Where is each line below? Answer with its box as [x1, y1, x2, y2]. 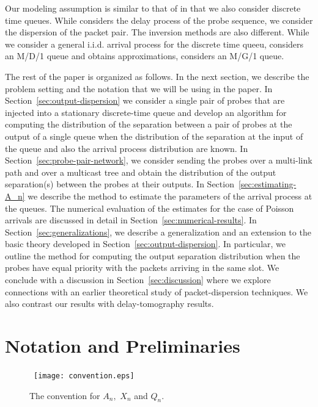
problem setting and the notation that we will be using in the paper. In [5, 82, 273, 95]
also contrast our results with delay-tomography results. [5, 297, 214, 310]
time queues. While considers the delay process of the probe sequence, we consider [5, 13, 313, 26]
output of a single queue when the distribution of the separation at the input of [5, 129, 303, 142]
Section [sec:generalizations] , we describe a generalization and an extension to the [5, 225, 311, 238]
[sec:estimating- [238, 178, 297, 190]
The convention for [29, 389, 100, 402]
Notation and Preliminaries [5, 333, 240, 358]
